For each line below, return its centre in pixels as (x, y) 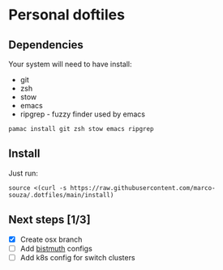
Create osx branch (51, 239)
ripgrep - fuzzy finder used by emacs (83, 114)
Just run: (24, 173)
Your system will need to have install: (70, 64)
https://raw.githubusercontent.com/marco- (143, 188)
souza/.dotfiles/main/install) (61, 195)
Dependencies (46, 45)
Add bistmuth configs (56, 248)
